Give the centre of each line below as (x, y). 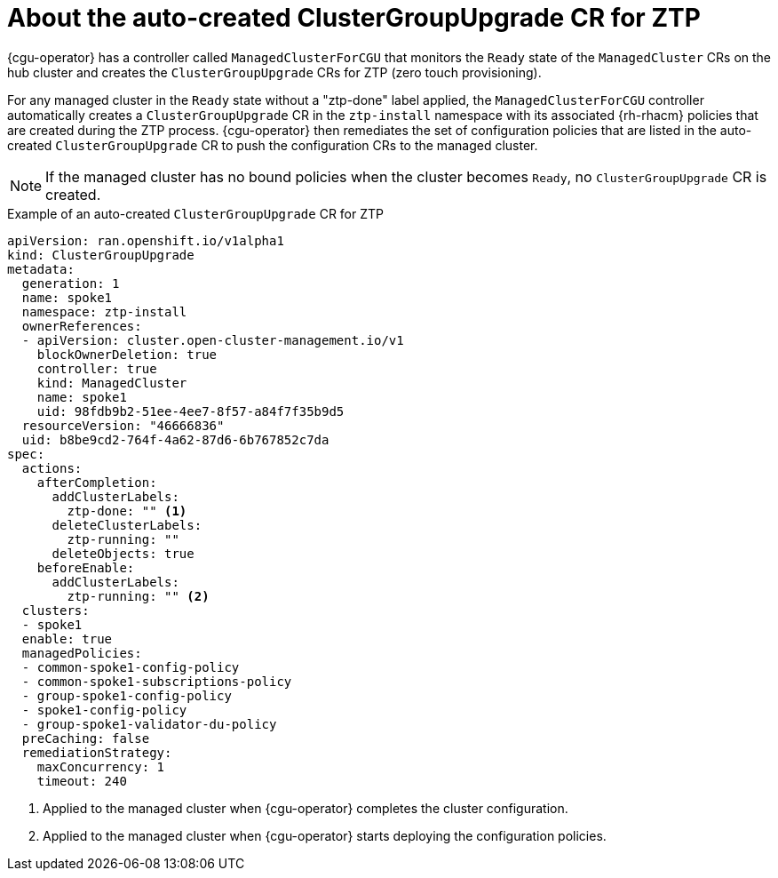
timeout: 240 (82, 781)
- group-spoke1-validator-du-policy (149, 724)
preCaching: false (86, 738)
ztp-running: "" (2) (138, 596)
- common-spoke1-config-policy (131, 667)
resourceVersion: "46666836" (123, 425)
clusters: (56, 610)
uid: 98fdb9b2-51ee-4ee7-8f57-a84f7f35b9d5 (191, 411)
